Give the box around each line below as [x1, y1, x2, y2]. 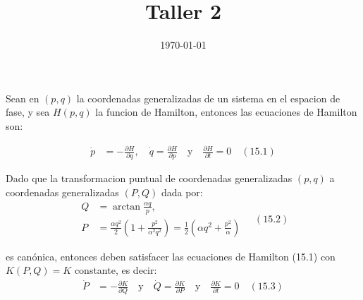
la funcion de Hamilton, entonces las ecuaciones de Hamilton [95, 104, 357, 119]
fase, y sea [6, 104, 50, 119]
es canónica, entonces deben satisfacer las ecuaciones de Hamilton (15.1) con [6, 248, 336, 263]
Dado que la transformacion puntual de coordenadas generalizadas [6, 171, 293, 186]
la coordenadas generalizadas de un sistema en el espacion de [76, 90, 340, 105]
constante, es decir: [74, 263, 157, 277]
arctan [113, 201, 141, 212]
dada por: [161, 184, 203, 199]
